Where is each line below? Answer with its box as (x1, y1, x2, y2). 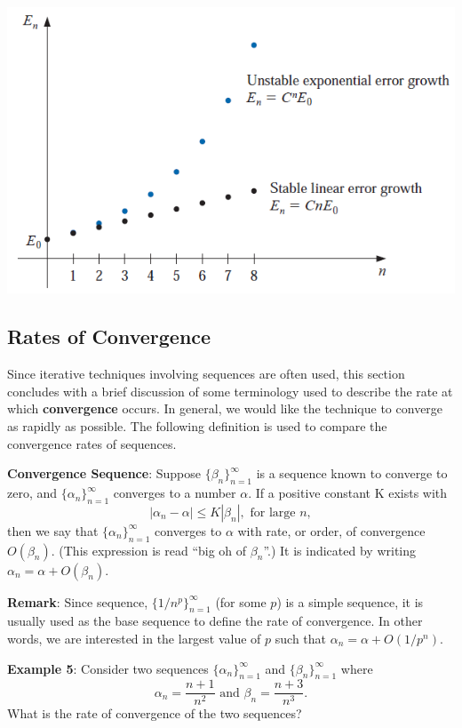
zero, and (7, 484, 58, 502)
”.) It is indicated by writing (263, 540, 417, 559)
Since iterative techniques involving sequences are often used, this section (7, 364, 405, 383)
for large (250, 506, 296, 519)
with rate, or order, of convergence (237, 521, 426, 540)
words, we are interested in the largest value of (7, 629, 261, 648)
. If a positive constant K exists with (248, 484, 448, 502)
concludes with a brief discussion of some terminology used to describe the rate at (7, 381, 453, 400)
